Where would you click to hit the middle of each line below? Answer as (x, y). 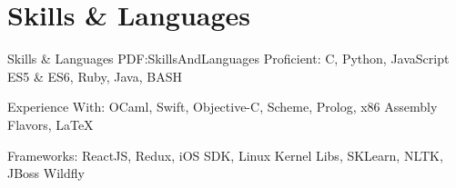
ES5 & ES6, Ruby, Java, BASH (95, 76)
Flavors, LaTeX (51, 124)
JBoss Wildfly (46, 173)
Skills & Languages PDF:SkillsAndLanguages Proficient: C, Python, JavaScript (228, 59)
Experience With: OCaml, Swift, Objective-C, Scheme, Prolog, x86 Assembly (223, 107)
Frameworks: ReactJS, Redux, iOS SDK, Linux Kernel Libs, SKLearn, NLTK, (225, 155)
